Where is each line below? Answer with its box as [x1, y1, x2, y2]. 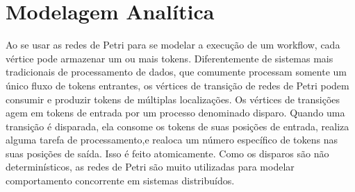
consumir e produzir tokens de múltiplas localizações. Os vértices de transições [6, 91, 340, 106]
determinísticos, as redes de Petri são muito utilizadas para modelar [6, 159, 295, 174]
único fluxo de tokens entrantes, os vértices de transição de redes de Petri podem [6, 78, 349, 92]
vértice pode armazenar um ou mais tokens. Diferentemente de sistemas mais [6, 51, 333, 65]
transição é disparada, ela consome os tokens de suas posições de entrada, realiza [6, 119, 349, 133]
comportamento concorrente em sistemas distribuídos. [6, 173, 235, 188]
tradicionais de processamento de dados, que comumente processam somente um [6, 64, 347, 79]
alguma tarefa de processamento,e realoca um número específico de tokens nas [6, 132, 338, 147]
